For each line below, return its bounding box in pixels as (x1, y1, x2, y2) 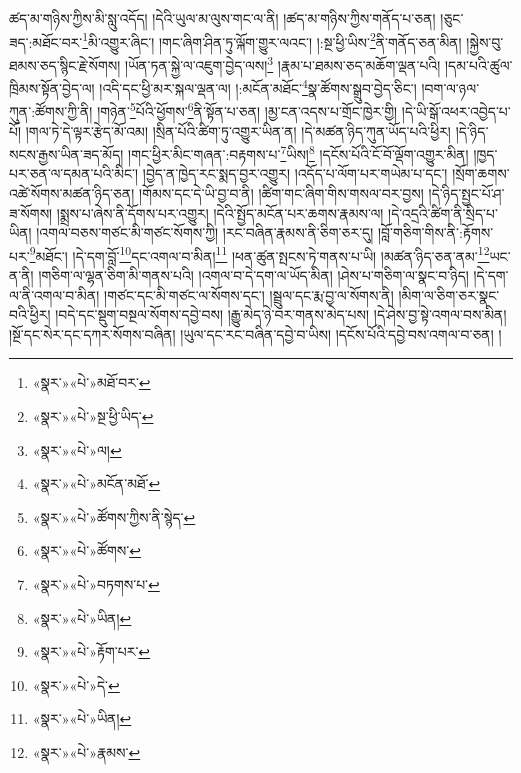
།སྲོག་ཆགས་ (452, 163, 510, 184)
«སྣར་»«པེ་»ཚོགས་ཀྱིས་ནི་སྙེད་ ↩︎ (32, 506, 196, 527)
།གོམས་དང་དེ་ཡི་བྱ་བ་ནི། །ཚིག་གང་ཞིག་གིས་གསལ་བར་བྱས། (139, 183, 424, 204)
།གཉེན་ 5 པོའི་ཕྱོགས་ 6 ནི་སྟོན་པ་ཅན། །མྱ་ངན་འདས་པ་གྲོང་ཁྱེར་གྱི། (97, 98, 398, 121)
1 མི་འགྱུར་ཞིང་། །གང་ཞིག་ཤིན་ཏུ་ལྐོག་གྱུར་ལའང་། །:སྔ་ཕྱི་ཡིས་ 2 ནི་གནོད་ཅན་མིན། (82, 28, 462, 52)
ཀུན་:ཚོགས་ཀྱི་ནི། (9, 101, 93, 121)
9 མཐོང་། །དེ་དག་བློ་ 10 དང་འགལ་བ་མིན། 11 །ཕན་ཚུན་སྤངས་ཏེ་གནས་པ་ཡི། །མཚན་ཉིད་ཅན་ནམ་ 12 (29, 242, 490, 266)
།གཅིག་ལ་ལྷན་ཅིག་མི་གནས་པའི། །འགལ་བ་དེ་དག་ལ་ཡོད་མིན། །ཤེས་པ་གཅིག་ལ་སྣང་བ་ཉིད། (38, 265, 469, 286)
